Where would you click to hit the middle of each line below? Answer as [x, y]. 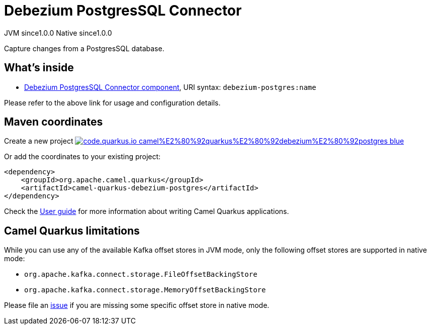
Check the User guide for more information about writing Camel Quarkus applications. [147, 211]
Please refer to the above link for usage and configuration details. [112, 102]
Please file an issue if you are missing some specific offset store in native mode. [137, 305]
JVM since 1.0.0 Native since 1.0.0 [58, 33]
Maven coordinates [54, 122]
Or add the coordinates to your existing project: [82, 157]
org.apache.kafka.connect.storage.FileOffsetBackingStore [141, 275]
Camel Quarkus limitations [72, 231]
